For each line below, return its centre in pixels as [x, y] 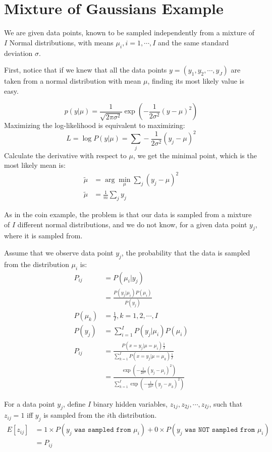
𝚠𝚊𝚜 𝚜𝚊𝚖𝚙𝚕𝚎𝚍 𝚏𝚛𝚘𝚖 [103, 430]
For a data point [30, 403]
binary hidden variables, [130, 403]
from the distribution [37, 264]
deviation [18, 53]
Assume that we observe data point [59, 252]
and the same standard [194, 42]
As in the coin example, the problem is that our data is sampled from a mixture [128, 214]
